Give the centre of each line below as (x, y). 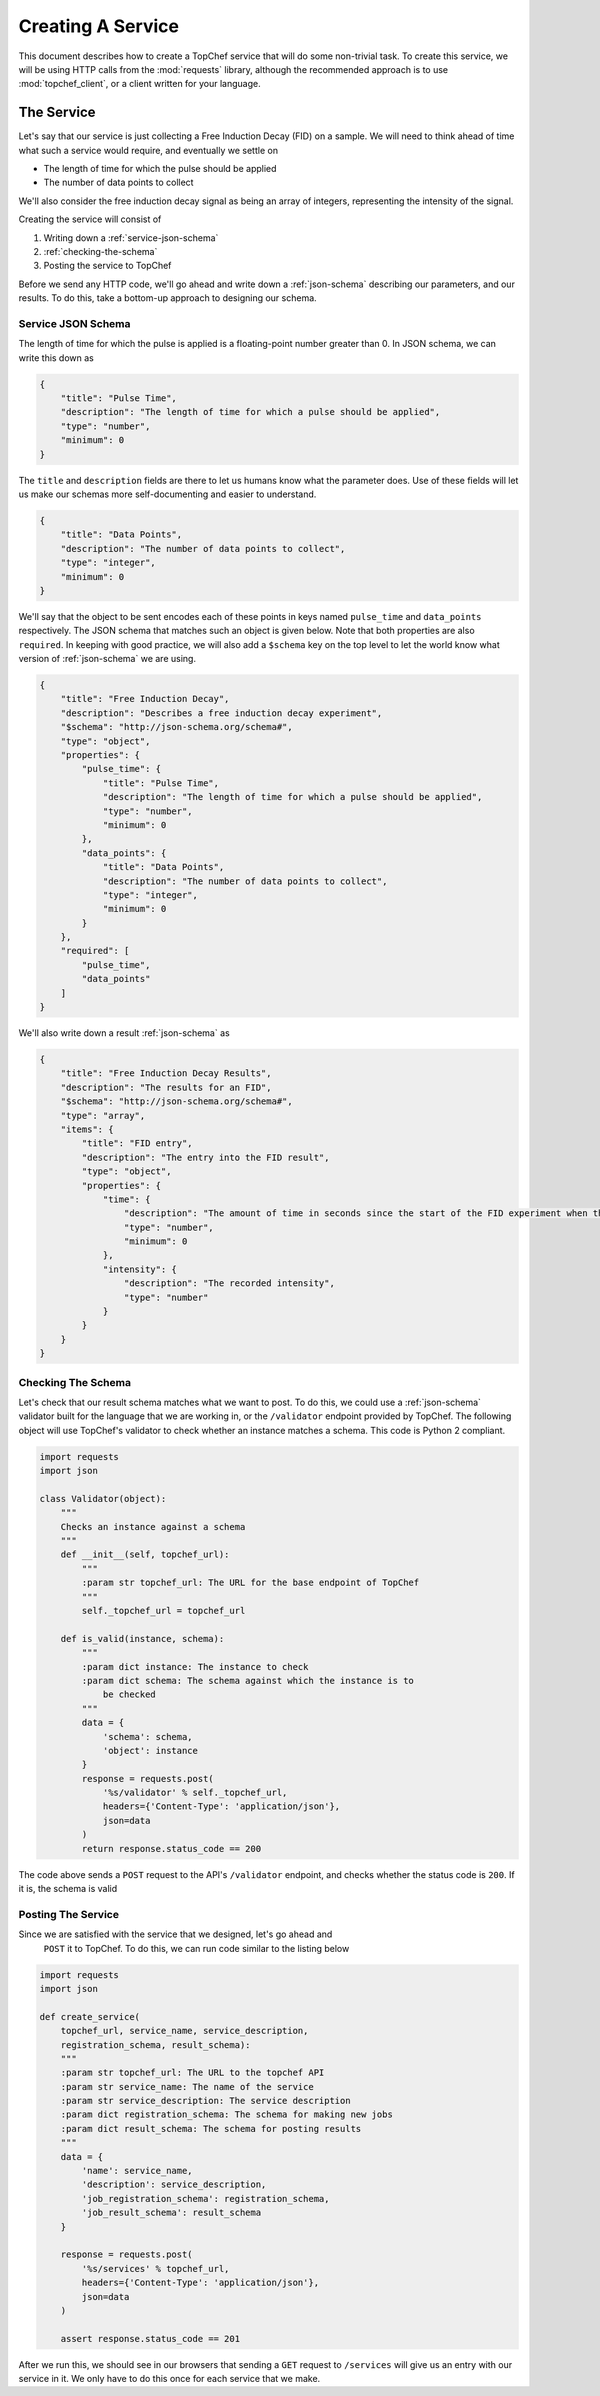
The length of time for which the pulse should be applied (160, 169)
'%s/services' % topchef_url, (155, 2268)
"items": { (87, 1129)
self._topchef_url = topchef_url (163, 1611)
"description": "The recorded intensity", (229, 1283)
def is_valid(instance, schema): (142, 1638)
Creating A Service (99, 26)
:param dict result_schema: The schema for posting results (211, 2128)
